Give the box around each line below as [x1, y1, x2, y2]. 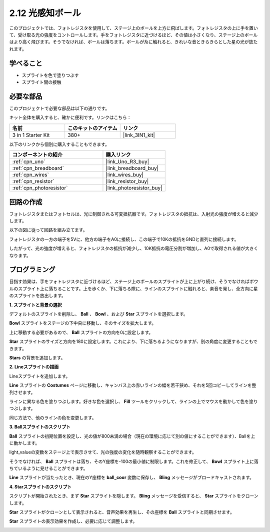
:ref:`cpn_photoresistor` [12, 184, 68, 191]
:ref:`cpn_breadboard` [12, 165, 64, 172]
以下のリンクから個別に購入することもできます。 [9, 141, 110, 147]
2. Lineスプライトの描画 [9, 364, 59, 370]
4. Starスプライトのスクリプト [9, 483, 72, 489]
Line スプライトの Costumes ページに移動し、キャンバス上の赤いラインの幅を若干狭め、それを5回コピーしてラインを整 [9, 382, 256, 388]
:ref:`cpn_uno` [12, 158, 45, 165]
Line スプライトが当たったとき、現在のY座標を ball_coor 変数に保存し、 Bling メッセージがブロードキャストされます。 [9, 474, 254, 480]
